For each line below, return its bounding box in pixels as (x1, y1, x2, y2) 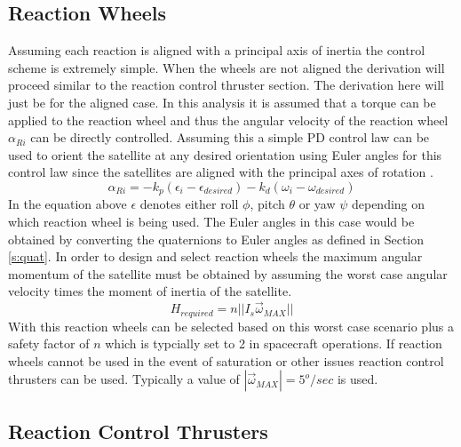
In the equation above (8, 195, 127, 213)
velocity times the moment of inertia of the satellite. (8, 282, 292, 300)
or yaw (298, 195, 336, 213)
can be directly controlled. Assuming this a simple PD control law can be (30, 128, 430, 147)
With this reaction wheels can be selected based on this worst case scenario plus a (8, 316, 455, 335)
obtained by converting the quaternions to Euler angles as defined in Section (8, 229, 425, 248)
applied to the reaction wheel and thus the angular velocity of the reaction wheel (8, 110, 449, 129)
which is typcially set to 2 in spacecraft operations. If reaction (105, 334, 442, 353)
